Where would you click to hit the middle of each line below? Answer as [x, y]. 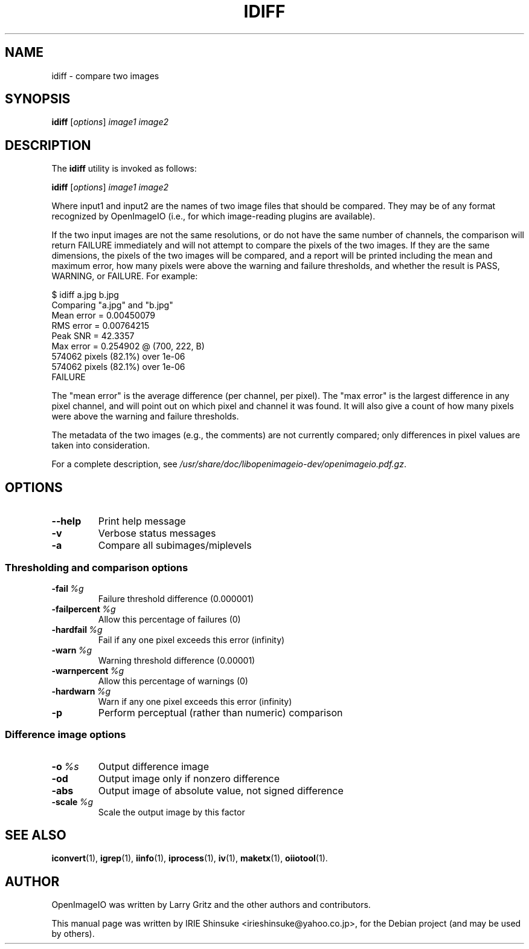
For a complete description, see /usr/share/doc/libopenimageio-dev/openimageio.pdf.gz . [229, 464]
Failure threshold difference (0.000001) [176, 598]
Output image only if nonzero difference [189, 778]
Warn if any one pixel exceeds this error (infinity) [195, 701]
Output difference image [153, 766]
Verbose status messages [157, 533]
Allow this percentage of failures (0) [169, 619]
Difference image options [66, 735]
